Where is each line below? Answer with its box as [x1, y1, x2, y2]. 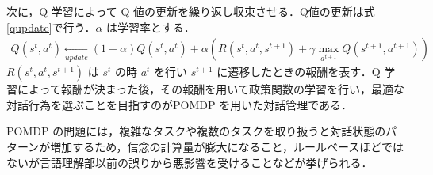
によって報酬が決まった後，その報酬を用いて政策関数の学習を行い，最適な [17, 81, 404, 97]
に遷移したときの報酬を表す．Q [216, 63, 381, 80]
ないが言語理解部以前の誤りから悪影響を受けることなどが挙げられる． [6, 154, 373, 170]
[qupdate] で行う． [6, 18, 96, 35]
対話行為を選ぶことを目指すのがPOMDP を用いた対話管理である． [6, 96, 353, 112]
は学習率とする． [106, 18, 195, 35]
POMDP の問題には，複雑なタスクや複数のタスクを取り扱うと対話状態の [6, 123, 386, 139]
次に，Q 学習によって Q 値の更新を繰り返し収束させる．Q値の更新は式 [6, 3, 375, 19]
